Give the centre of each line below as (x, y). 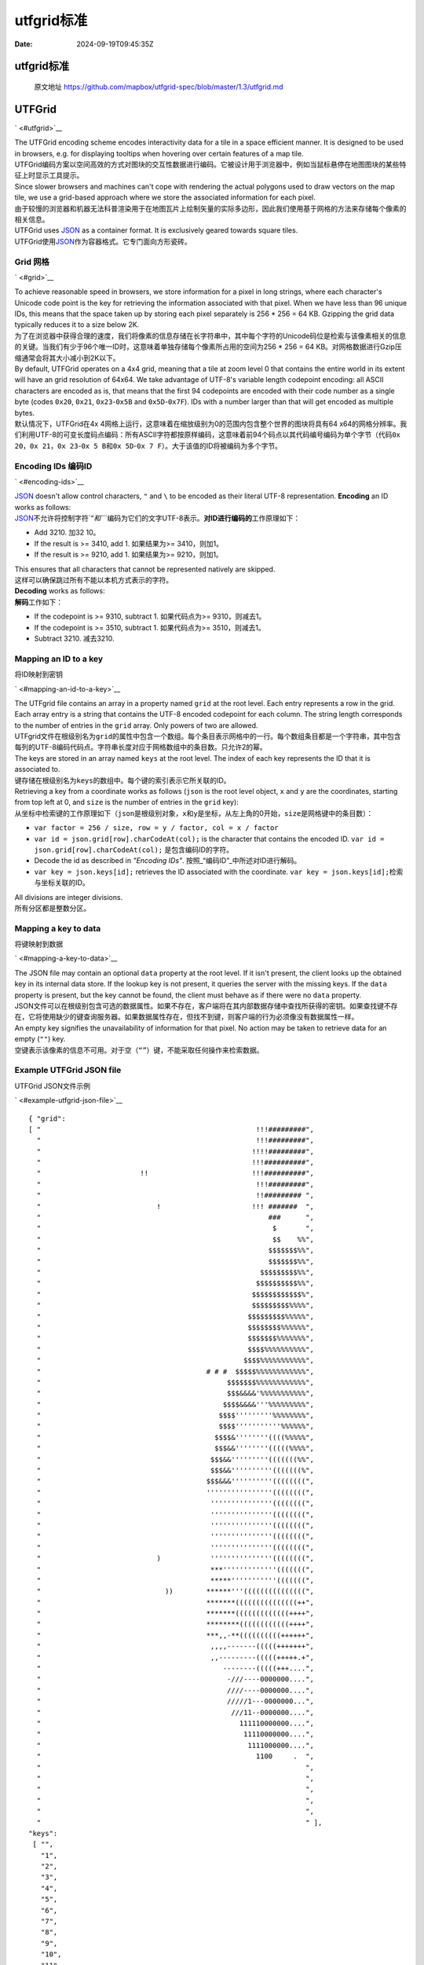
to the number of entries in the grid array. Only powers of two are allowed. (136, 725)
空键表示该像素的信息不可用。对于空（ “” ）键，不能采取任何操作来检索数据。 (139, 1050)
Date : (24, 44)
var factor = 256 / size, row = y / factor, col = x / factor (156, 828)
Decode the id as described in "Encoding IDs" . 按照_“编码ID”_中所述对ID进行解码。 (168, 861)
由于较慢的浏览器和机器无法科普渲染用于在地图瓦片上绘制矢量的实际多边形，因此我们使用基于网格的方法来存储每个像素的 (210, 208)
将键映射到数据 (38, 944)
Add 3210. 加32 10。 (67, 533)
